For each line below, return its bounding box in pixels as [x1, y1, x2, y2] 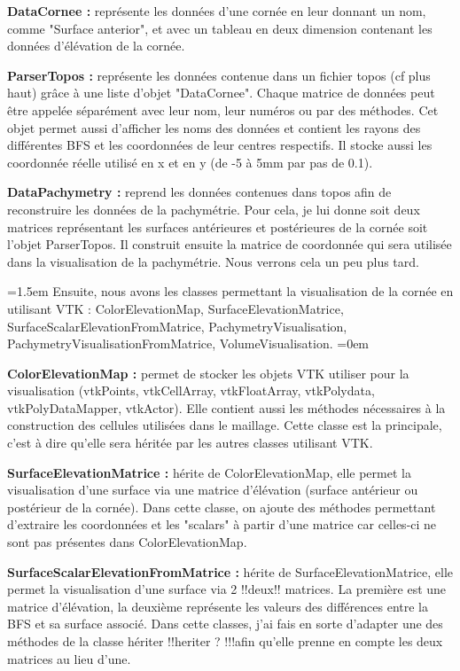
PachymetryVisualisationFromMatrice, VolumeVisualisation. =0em [7, 334, 370, 353]
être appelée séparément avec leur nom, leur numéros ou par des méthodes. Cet [7, 100, 439, 119]
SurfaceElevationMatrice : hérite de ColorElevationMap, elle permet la [7, 463, 411, 481]
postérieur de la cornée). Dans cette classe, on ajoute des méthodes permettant [7, 497, 436, 516]
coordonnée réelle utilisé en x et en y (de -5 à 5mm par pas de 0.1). [7, 152, 373, 171]
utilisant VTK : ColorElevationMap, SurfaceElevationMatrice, [7, 299, 344, 317]
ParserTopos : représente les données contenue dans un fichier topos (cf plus [7, 66, 431, 84]
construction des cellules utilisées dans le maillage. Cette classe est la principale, [7, 416, 442, 434]
